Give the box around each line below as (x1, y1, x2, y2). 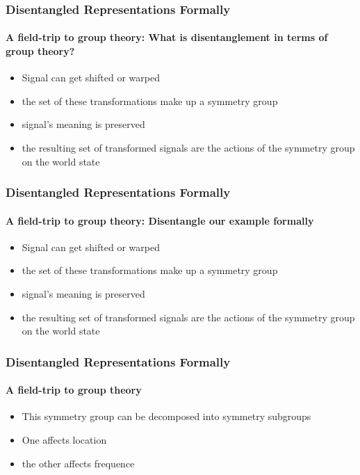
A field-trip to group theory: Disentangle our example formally (6, 213, 314, 227)
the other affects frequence (22, 456, 135, 470)
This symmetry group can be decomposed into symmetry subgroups (22, 409, 311, 424)
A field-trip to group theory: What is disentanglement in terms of (6, 30, 328, 45)
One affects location (22, 433, 107, 447)
